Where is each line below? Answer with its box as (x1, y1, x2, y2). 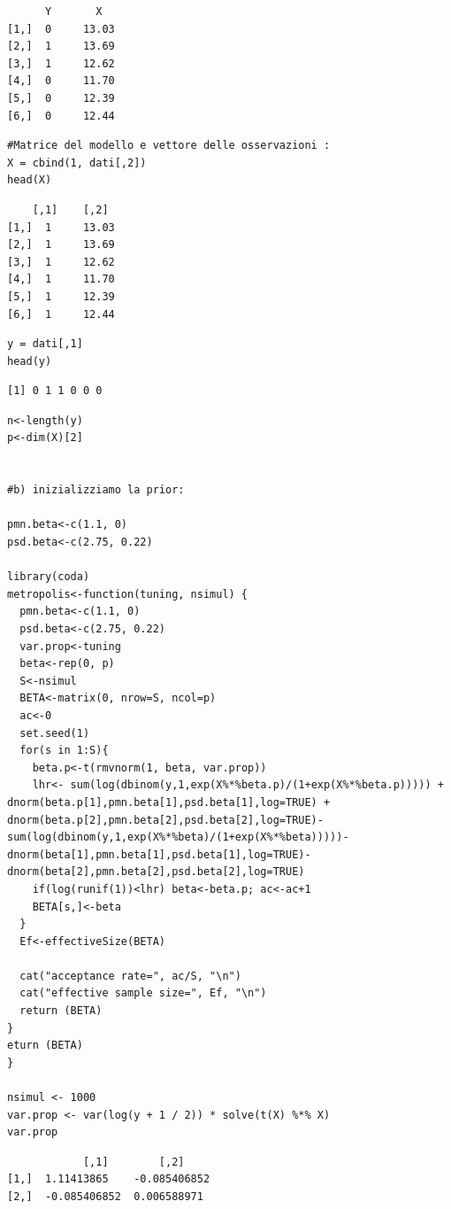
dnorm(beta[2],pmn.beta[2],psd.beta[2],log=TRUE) (7, 865, 305, 879)
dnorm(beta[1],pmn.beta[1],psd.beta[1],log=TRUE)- (7, 848, 311, 861)
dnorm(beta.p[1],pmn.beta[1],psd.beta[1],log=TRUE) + (7, 795, 331, 809)
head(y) (7, 354, 52, 368)
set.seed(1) (19, 726, 90, 740)
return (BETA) (19, 1004, 103, 1018)
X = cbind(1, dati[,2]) (7, 156, 147, 169)
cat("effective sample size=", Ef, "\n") (19, 987, 267, 1000)
